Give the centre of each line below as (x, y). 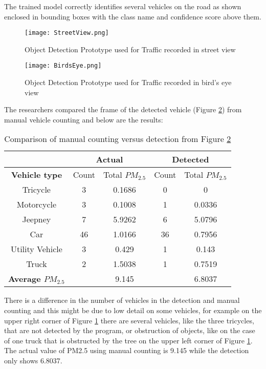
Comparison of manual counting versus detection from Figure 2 (118, 139)
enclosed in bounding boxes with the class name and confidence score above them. (133, 16)
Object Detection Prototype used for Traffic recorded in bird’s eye (128, 82)
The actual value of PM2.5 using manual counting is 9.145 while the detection (127, 350)
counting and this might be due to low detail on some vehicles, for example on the (133, 310)
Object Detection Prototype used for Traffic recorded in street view (130, 49)
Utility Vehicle (36, 249)
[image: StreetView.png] (67, 33)
